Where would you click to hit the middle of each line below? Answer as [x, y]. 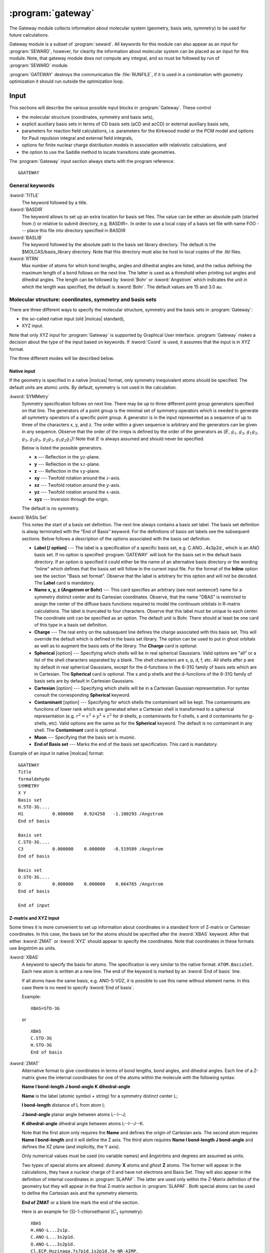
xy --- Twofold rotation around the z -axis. [77, 478]
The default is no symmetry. [50, 508]
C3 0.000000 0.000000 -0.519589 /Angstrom [91, 849]
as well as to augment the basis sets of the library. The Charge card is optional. [116, 646]
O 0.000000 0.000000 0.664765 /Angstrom [91, 884]
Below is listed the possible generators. [62, 448]
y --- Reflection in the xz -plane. [67, 464]
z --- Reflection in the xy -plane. [67, 471]
